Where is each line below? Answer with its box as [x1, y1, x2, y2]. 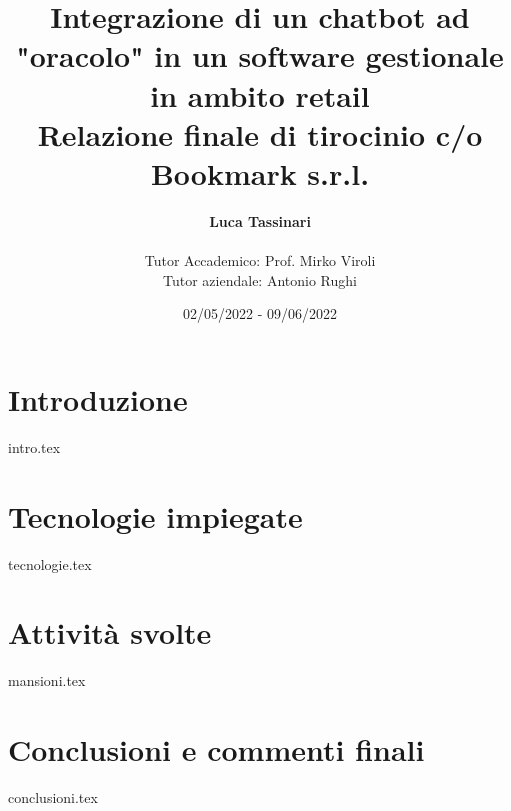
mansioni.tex [8, 670, 86, 691]
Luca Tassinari [209, 210, 311, 231]
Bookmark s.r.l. [150, 152, 370, 193]
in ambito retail [150, 74, 370, 115]
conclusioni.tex [8, 786, 98, 807]
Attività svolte [8, 612, 212, 653]
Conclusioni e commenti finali [8, 729, 425, 769]
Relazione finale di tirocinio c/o [37, 113, 483, 154]
